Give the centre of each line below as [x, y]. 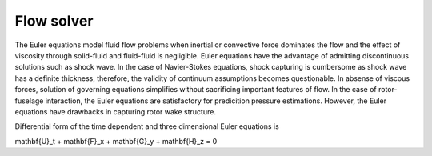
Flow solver [54, 21]
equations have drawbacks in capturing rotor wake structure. [115, 111]
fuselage [29, 101]
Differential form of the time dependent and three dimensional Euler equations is [147, 126]
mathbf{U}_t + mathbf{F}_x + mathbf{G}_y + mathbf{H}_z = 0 [116, 141]
